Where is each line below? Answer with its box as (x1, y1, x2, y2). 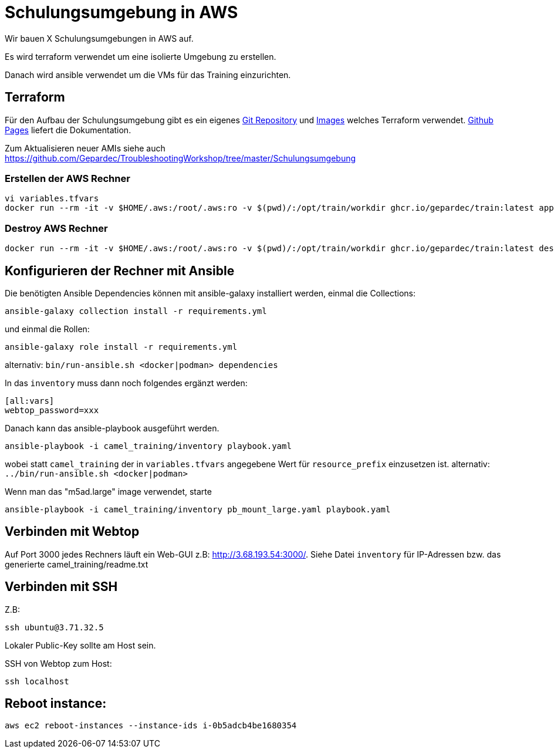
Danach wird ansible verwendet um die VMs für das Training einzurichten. (5, 69, 291, 80)
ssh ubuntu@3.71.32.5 (5, 622, 104, 632)
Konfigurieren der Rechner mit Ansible (5, 263, 235, 278)
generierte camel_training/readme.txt (5, 559, 148, 569)
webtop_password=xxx (5, 405, 99, 415)
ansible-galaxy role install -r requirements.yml (5, 342, 238, 352)
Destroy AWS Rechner (5, 222, 108, 234)
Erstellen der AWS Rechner (5, 172, 130, 184)
